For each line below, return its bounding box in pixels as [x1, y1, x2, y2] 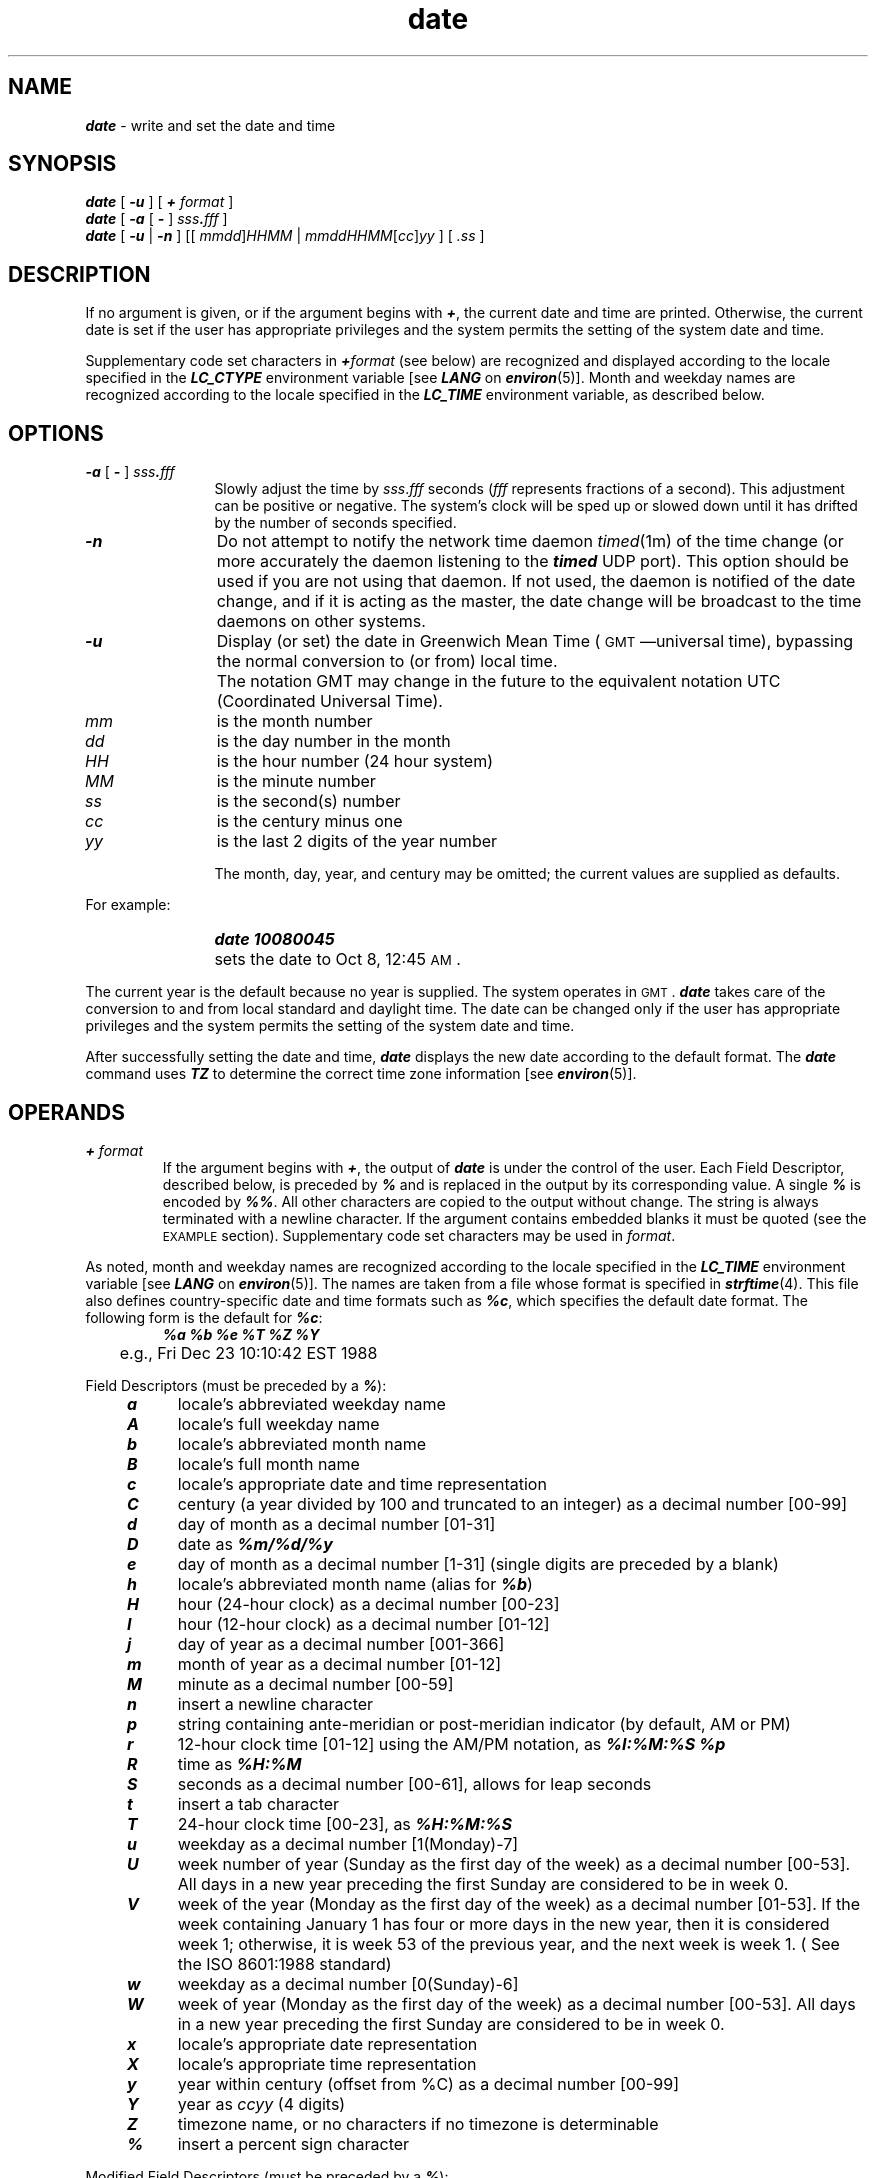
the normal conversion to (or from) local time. [216, 651, 558, 672]
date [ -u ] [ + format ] [85, 193, 234, 211]
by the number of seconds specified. [214, 514, 457, 532]
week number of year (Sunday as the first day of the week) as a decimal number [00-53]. [177, 1853, 851, 1874]
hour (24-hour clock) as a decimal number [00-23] [177, 1593, 560, 1614]
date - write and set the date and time [85, 116, 336, 134]
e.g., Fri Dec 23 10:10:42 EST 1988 [119, 1342, 378, 1363]
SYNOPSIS [8, 151, 117, 177]
